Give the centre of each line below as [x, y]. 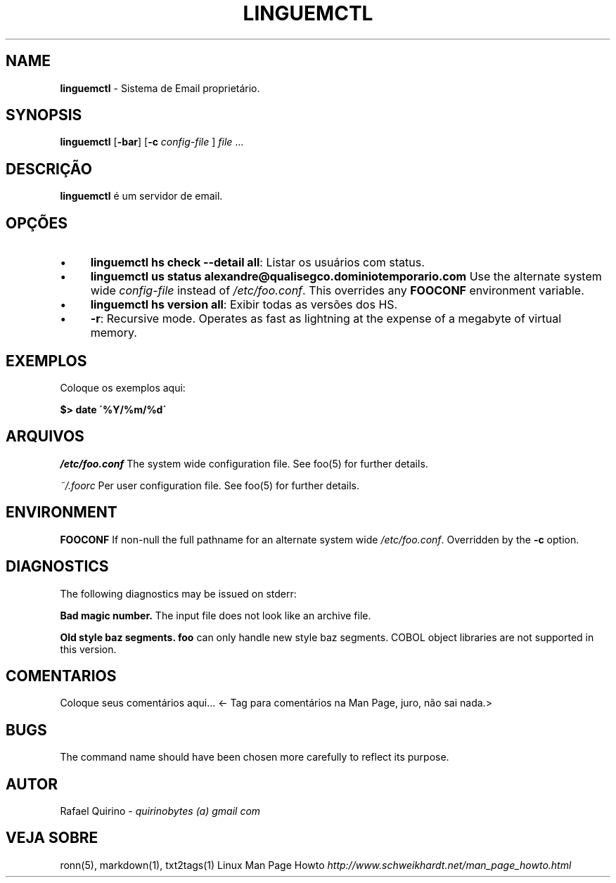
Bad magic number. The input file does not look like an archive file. [216, 615]
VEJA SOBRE [52, 838]
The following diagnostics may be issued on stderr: [178, 593]
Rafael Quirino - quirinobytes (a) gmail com [160, 811]
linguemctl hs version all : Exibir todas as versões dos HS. [244, 305]
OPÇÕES [37, 223]
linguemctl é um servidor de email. [141, 196]
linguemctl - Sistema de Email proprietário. [160, 88]
